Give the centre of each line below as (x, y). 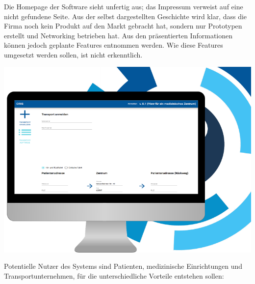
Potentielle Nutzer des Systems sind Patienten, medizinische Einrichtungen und (123, 266)
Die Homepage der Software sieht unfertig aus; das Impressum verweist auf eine (124, 6)
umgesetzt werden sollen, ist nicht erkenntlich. (73, 54)
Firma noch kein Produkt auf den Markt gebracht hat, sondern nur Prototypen (123, 26)
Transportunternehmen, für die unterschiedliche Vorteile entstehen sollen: (114, 275)
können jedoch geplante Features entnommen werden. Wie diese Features (114, 45)
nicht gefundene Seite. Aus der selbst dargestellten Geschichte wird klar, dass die (126, 16)
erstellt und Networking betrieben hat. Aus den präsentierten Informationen (118, 35)
